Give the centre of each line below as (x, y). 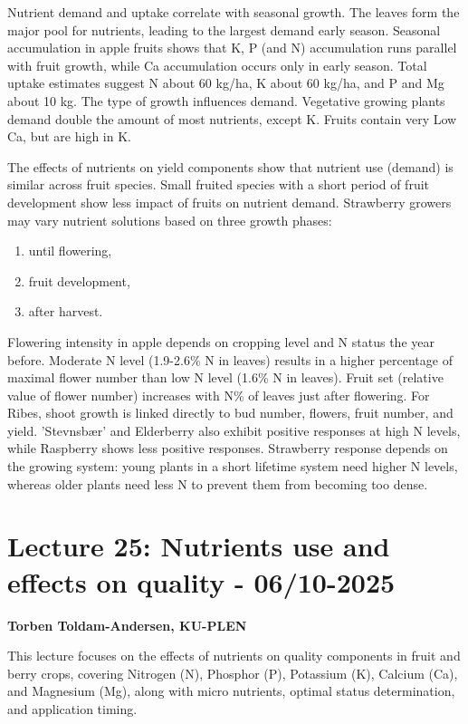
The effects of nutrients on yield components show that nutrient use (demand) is (230, 166)
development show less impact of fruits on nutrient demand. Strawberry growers (229, 202)
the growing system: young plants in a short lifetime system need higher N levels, (233, 466)
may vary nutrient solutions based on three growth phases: (170, 220)
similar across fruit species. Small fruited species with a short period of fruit (219, 184)
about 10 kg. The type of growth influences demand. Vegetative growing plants (226, 100)
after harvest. (66, 311)
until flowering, (70, 251)
